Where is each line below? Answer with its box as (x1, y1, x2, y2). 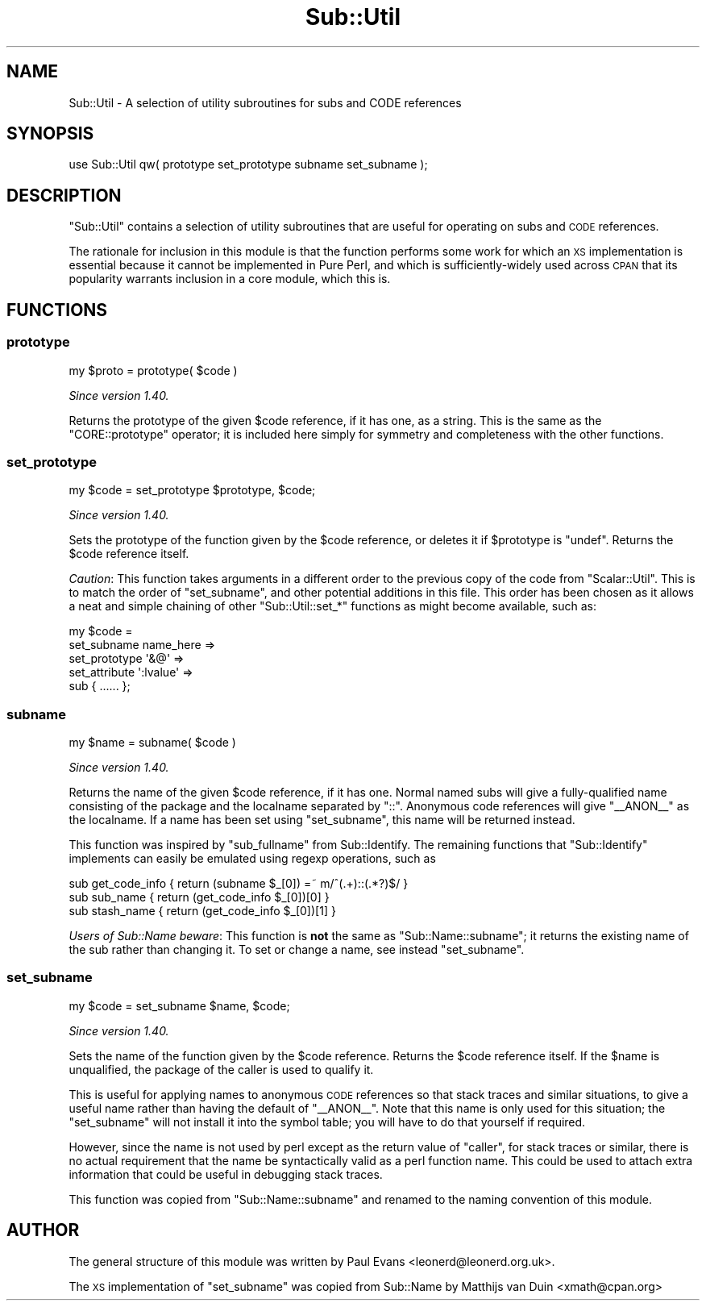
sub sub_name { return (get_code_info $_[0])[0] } (69, 890, 330, 904)
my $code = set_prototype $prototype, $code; (69, 483, 316, 497)
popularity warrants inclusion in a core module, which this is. (69, 272, 391, 286)
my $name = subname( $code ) (69, 735, 236, 749)
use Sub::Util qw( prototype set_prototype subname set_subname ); (69, 157, 428, 172)
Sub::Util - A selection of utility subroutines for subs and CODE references (69, 95, 462, 110)
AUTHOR (6, 1220, 80, 1241)
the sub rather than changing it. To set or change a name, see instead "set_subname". (69, 943, 525, 956)
